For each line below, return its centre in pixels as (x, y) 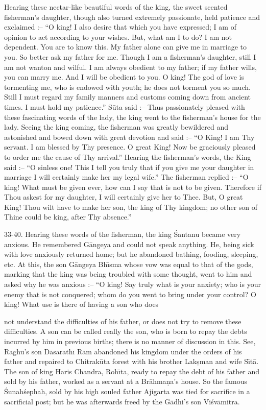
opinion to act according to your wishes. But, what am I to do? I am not (118, 37)
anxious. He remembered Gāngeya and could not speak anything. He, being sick (129, 244)
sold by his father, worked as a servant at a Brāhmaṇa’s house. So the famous (126, 381)
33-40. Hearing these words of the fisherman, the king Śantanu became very (123, 234)
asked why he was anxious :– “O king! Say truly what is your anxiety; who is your (132, 284)
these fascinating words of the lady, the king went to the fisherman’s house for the (132, 117)
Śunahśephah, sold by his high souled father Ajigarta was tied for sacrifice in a (127, 391)
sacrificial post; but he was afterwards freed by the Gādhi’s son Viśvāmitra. (122, 401)
